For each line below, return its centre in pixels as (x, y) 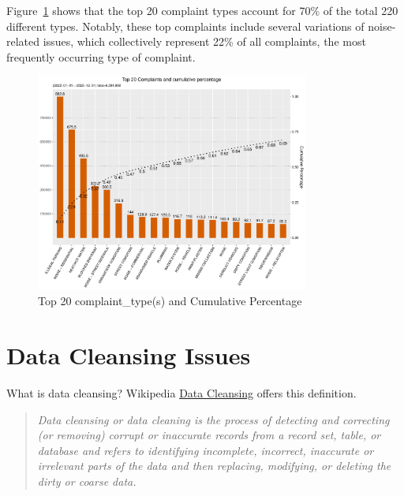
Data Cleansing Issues (129, 355)
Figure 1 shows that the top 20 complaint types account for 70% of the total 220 (202, 10)
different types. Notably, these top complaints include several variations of (185, 26)
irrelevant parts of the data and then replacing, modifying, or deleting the (214, 466)
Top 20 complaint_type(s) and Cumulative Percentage (170, 301)
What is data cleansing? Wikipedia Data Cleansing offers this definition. (181, 392)
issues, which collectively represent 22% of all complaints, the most (204, 41)
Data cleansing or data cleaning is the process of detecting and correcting (213, 419)
